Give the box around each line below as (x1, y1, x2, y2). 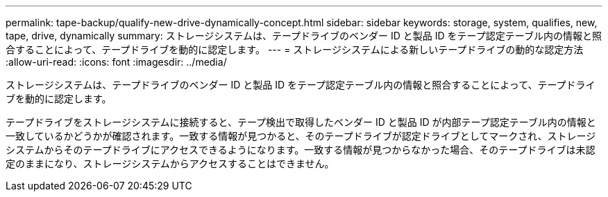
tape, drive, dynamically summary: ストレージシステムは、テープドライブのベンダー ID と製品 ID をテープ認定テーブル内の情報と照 (6, 30, 602, 41)
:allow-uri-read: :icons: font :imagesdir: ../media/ (6, 56, 227, 68)
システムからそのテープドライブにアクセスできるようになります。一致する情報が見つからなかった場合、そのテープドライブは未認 (6, 144, 596, 156)
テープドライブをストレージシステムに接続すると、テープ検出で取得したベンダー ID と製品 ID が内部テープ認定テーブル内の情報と (6, 116, 596, 128)
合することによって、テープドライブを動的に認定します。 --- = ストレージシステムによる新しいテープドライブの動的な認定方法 (6, 44, 584, 55)
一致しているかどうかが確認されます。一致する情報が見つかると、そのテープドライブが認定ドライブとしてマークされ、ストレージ (6, 130, 596, 142)
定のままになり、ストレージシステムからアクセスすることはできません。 (6, 158, 335, 169)
